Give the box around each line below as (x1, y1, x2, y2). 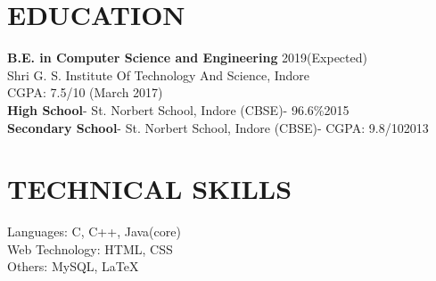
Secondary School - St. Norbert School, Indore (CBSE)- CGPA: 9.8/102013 (7, 118, 429, 136)
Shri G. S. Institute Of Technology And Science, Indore (7, 65, 310, 84)
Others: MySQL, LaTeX (7, 257, 139, 276)
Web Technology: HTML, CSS (7, 239, 173, 258)
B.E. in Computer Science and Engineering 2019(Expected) (7, 48, 367, 67)
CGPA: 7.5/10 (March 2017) (7, 83, 163, 102)
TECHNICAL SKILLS (7, 170, 292, 207)
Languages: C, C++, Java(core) (7, 222, 181, 241)
